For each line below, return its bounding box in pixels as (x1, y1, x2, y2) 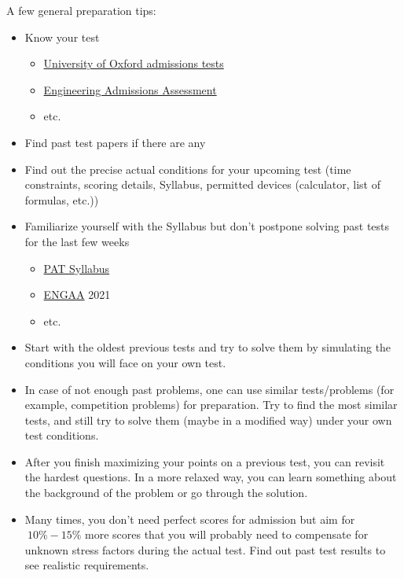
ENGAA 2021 (43, 286, 111, 303)
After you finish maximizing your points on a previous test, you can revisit (24, 453, 385, 469)
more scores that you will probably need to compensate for (85, 526, 369, 543)
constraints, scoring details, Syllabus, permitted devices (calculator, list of (24, 176, 381, 193)
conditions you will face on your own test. (24, 354, 226, 370)
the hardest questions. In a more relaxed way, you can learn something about (24, 469, 397, 485)
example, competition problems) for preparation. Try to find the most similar (24, 396, 398, 413)
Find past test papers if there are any (24, 134, 206, 150)
